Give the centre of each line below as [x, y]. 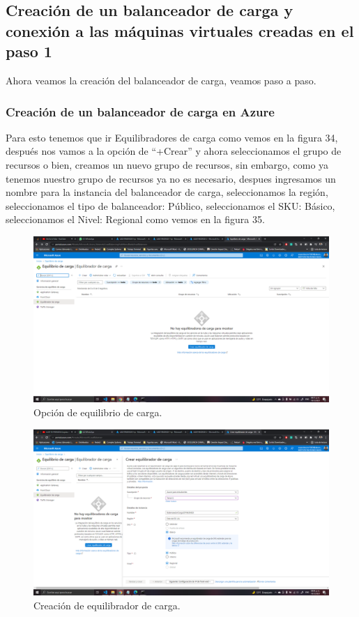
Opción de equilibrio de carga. [98, 412]
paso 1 [29, 51]
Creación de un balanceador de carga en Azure [140, 111]
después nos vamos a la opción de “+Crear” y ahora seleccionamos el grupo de [174, 151]
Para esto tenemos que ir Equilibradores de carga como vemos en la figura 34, [172, 137]
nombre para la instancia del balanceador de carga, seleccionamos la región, [167, 192]
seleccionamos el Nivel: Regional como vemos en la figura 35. [135, 219]
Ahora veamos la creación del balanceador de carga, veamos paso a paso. [161, 80]
